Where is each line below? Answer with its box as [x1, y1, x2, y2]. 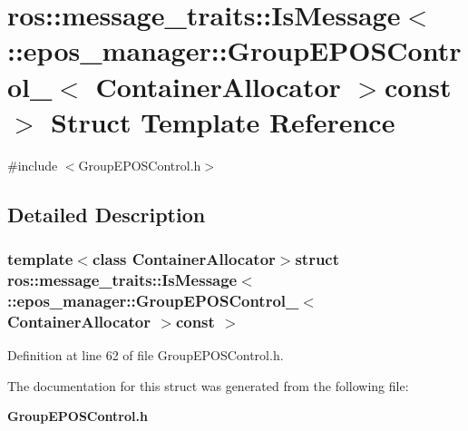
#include [7, 155, 58, 174]
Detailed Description [7, 200, 206, 228]
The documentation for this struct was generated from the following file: [7, 376, 409, 395]
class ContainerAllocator [92, 247, 276, 269]
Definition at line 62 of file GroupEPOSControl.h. [7, 346, 284, 365]
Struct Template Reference [51, 103, 395, 140]
